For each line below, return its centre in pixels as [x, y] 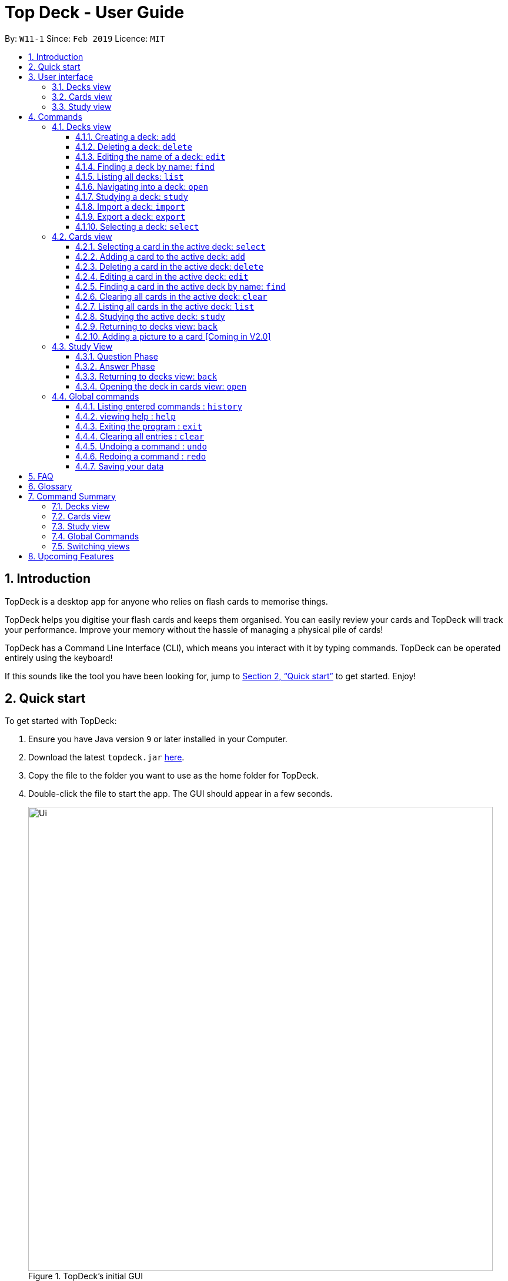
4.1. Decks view [81, 126]
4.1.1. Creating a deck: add [126, 136]
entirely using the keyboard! [59, 658]
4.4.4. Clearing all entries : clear [140, 436]
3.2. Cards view [82, 96]
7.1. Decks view [81, 506]
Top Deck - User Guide [95, 12]
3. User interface [61, 76]
